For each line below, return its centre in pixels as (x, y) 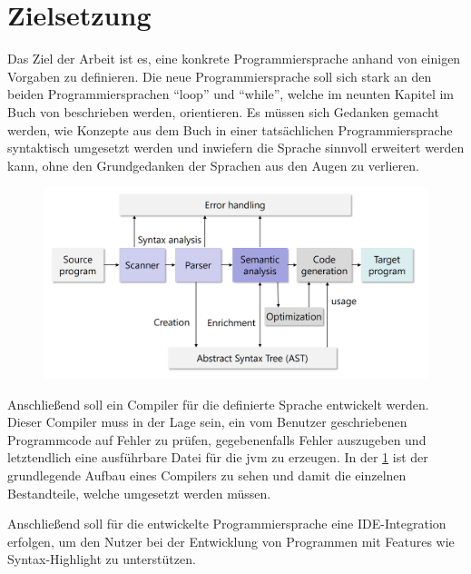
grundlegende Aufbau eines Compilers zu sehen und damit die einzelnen (207, 475)
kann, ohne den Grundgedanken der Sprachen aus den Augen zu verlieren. (213, 165)
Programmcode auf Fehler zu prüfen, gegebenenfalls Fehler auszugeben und (217, 439)
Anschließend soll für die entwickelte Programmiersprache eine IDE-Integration (227, 524)
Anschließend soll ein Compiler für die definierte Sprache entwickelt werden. (218, 404)
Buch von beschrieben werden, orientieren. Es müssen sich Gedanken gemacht (223, 111)
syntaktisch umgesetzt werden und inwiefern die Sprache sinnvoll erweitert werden (236, 148)
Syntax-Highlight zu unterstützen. (102, 559)
